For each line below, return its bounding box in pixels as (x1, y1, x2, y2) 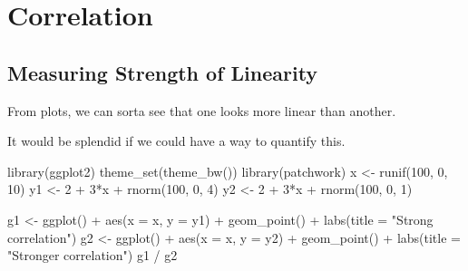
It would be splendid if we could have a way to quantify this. (7, 131, 346, 150)
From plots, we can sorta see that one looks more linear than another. (7, 101, 396, 120)
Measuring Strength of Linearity (7, 58, 318, 86)
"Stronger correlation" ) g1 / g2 (7, 246, 178, 265)
